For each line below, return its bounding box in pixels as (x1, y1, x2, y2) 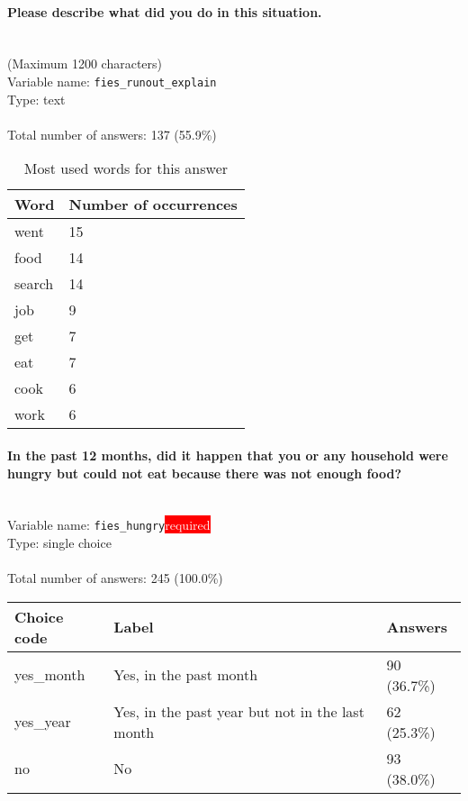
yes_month (14, 664, 85, 686)
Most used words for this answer (23, 158, 229, 179)
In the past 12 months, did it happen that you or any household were (7, 446, 448, 465)
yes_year (14, 711, 71, 733)
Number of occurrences (68, 194, 238, 215)
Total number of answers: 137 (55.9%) (7, 124, 217, 143)
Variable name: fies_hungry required (7, 515, 211, 534)
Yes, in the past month (113, 664, 258, 686)
